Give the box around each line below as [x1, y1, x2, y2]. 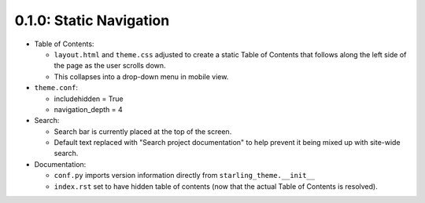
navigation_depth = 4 [54, 104, 124, 114]
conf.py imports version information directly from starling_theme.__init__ [54, 171, 315, 180]
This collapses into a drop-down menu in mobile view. [54, 71, 229, 82]
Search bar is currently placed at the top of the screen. [54, 126, 232, 136]
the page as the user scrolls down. [54, 61, 166, 71]
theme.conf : [34, 83, 79, 92]
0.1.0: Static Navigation [14, 12, 170, 29]
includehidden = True [54, 94, 124, 103]
